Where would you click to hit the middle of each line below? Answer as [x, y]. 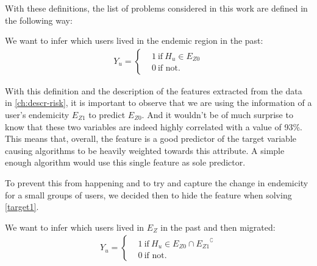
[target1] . [22, 207]
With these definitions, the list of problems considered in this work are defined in [156, 8]
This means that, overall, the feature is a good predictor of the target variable [151, 138]
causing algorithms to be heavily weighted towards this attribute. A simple [145, 150]
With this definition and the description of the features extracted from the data [154, 90]
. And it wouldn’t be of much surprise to [217, 114]
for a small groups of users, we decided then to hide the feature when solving [148, 194]
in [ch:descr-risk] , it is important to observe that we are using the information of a [158, 103]
